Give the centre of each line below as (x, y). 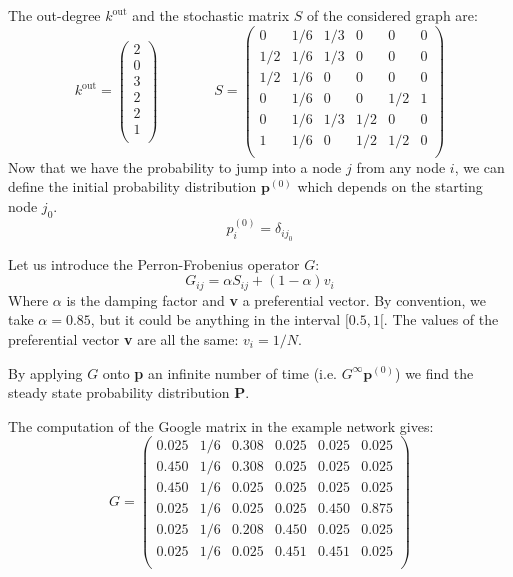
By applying (45, 372)
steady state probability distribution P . (129, 392)
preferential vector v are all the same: (123, 338)
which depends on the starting (390, 186)
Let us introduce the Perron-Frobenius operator (154, 263)
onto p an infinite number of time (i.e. (220, 372)
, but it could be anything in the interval (215, 319)
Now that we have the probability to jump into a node (175, 166)
